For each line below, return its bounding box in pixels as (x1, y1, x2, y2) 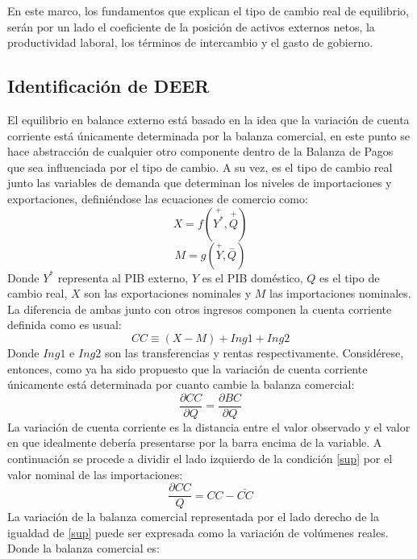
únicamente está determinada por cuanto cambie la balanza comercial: (7, 376, 355, 393)
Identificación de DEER (7, 73, 210, 98)
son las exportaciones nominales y (84, 285, 252, 302)
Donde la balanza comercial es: (7, 540, 160, 557)
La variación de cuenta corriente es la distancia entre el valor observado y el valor (7, 418, 411, 435)
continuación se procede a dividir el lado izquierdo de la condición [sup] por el (7, 449, 393, 466)
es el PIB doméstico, (202, 269, 303, 286)
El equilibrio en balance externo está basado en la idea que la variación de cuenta (7, 111, 410, 127)
